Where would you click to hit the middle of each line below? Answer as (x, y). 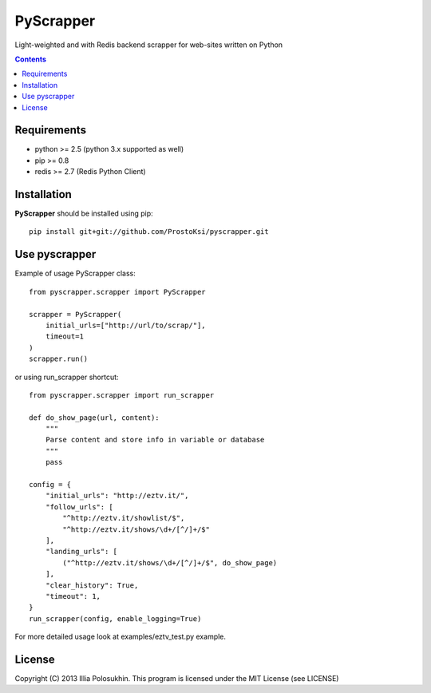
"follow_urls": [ (79, 507)
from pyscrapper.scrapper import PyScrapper (118, 292)
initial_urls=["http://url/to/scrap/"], (126, 325)
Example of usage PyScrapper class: (75, 273)
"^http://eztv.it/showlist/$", (124, 518)
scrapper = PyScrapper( (75, 314)
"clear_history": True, (92, 585)
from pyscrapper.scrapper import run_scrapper (122, 395)
